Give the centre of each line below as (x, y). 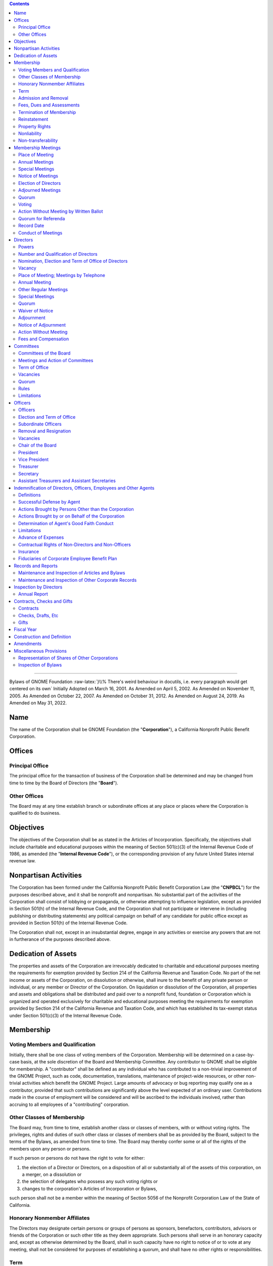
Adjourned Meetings (39, 190)
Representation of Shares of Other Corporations (68, 658)
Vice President (34, 459)
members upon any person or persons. (50, 1149)
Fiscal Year (26, 629)
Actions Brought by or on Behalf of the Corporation (72, 516)
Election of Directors (40, 183)
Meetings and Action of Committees (56, 360)
